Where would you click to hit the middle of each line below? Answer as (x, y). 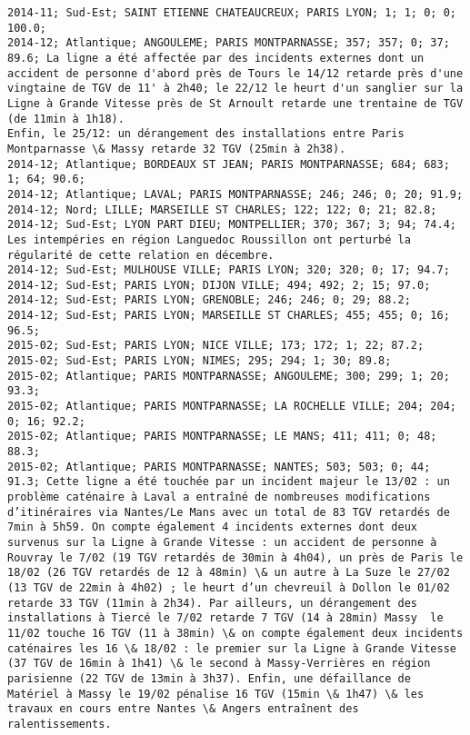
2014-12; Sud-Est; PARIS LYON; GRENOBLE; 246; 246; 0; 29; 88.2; (209, 300)
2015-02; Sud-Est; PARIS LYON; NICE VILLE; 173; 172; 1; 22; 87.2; (216, 346)
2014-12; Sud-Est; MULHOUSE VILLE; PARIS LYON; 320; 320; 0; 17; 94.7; (229, 270)
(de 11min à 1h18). (66, 119)
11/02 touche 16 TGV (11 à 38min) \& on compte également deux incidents (235, 633)
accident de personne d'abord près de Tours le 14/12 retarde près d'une (235, 73)
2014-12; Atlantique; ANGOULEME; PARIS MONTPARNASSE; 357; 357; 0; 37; (229, 43)
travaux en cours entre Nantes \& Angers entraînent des (183, 709)
